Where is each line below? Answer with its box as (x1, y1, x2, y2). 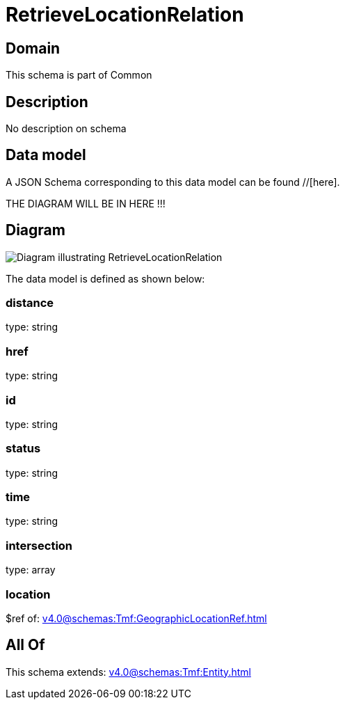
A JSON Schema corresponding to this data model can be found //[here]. (6, 175, 340, 188)
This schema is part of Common (6, 69, 152, 81)
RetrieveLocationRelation (6, 3, 244, 26)
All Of (6, 636, 45, 654)
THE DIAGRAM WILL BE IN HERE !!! (6, 197, 166, 209)
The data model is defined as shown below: (6, 272, 205, 285)
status (6, 441, 41, 456)
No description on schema (6, 122, 127, 135)
